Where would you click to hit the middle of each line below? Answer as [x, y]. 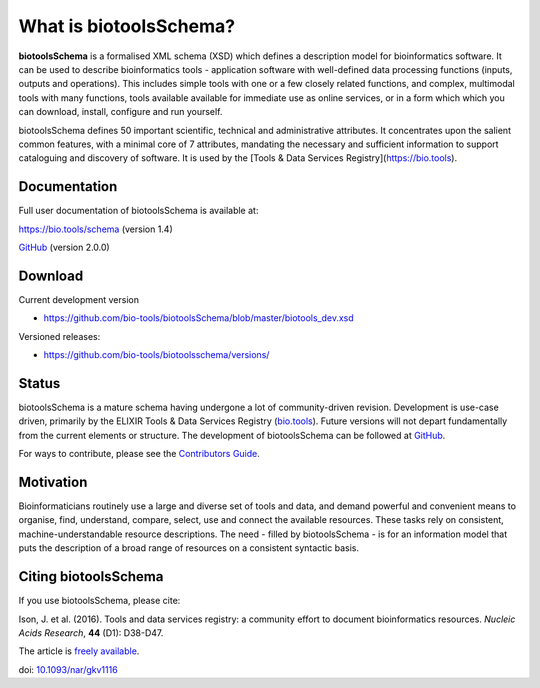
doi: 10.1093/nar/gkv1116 [68, 669]
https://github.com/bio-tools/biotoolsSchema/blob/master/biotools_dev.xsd [198, 318]
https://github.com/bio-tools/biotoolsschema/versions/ [156, 355]
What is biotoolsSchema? [126, 26]
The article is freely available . [79, 651]
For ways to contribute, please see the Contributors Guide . [139, 454]
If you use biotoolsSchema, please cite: [99, 601]
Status [39, 383]
